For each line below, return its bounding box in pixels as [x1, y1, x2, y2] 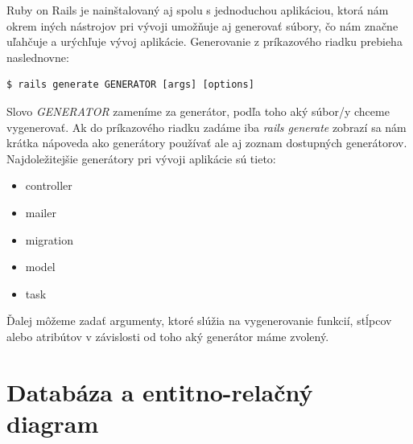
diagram [6, 406, 99, 439]
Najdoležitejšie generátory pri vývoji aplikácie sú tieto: [6, 150, 276, 166]
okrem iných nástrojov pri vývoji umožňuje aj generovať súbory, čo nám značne [6, 17, 399, 34]
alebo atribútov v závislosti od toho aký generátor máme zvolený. [6, 327, 329, 344]
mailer [25, 203, 56, 220]
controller [25, 177, 72, 194]
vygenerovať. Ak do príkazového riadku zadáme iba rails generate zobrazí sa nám [6, 118, 407, 135]
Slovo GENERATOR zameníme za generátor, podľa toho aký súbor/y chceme [6, 102, 390, 119]
